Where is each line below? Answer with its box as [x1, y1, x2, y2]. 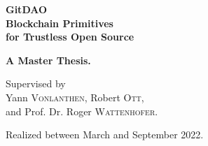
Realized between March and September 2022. [6, 127, 204, 142]
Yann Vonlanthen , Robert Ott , [6, 89, 144, 104]
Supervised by [6, 76, 66, 91]
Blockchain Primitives [6, 15, 113, 30]
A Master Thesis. [6, 52, 91, 67]
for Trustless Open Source [6, 29, 134, 44]
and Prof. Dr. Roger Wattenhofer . [6, 103, 158, 118]
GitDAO [6, 2, 48, 16]
